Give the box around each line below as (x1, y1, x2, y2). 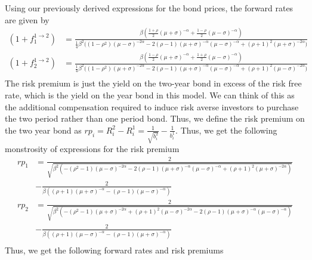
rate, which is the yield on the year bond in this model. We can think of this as (5, 89, 295, 101)
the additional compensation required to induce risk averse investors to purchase (5, 100, 299, 113)
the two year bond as (5, 123, 82, 136)
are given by (5, 13, 50, 26)
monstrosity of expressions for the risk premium (5, 143, 180, 155)
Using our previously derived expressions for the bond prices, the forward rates (5, 2, 294, 14)
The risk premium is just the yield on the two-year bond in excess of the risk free (5, 77, 302, 89)
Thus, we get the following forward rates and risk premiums (5, 244, 224, 256)
